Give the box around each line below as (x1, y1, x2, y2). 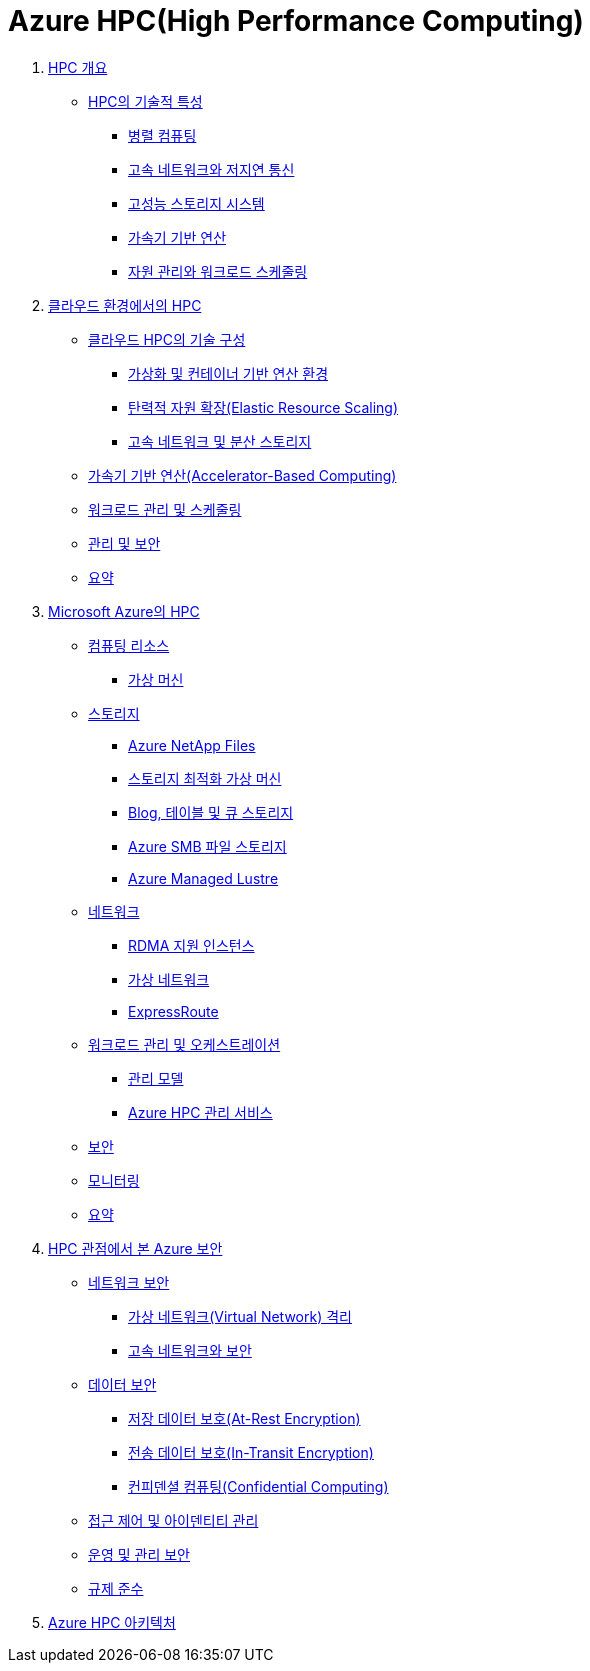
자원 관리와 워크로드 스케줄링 (128, 262, 308, 280)
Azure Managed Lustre (128, 869, 279, 887)
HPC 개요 (48, 58, 108, 76)
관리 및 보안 (88, 534, 161, 552)
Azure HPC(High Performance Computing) (8, 4, 584, 38)
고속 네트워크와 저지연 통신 (128, 160, 295, 178)
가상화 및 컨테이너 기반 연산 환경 (128, 364, 329, 382)
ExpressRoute (128, 1002, 219, 1020)
